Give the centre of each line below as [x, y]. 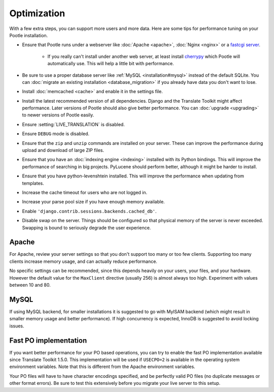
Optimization [37, 13]
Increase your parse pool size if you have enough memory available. [93, 202]
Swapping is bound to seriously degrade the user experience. [87, 228]
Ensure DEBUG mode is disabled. [56, 134]
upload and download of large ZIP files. [63, 150]
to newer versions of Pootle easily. [58, 115]
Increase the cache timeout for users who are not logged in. [85, 192]
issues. [17, 326]
